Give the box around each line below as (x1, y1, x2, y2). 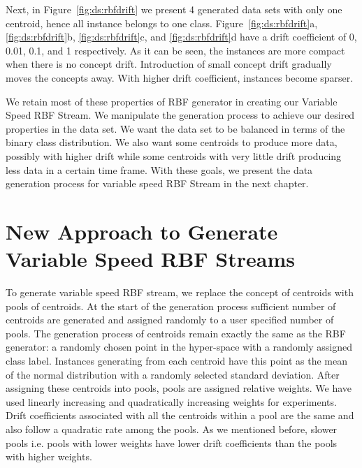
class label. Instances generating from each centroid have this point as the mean (6, 353, 347, 367)
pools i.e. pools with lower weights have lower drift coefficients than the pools (6, 435, 338, 450)
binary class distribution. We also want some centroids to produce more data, (6, 135, 338, 149)
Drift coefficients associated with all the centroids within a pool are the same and (6, 408, 354, 423)
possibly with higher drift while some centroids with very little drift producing (6, 148, 342, 163)
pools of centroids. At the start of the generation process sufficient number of (6, 298, 336, 313)
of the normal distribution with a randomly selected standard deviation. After (6, 367, 340, 381)
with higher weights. (6, 449, 92, 464)
